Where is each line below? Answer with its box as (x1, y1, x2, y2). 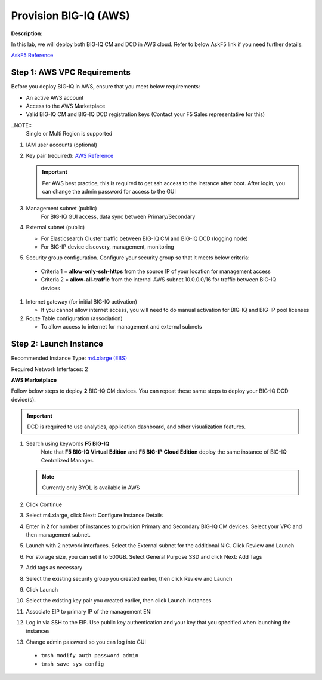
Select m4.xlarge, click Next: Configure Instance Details (26, 511, 163, 519)
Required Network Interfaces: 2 (11, 365, 89, 373)
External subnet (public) (26, 224, 85, 231)
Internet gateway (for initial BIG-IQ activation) (26, 298, 137, 305)
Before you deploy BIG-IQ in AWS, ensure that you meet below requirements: (11, 83, 200, 90)
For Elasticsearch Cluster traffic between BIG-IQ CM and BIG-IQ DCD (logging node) (41, 235, 249, 242)
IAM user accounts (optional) (26, 141, 98, 148)
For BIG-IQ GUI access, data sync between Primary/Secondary (41, 213, 196, 220)
